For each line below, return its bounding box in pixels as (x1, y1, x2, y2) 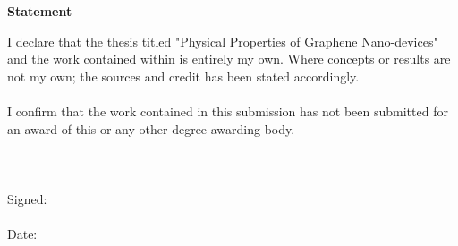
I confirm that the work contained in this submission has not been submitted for (7, 101, 448, 120)
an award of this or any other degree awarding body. (7, 119, 295, 138)
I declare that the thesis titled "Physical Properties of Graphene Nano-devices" (7, 31, 438, 50)
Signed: (7, 189, 47, 208)
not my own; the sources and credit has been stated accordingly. (7, 66, 360, 85)
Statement (7, 2, 72, 20)
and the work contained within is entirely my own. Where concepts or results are (7, 49, 451, 68)
